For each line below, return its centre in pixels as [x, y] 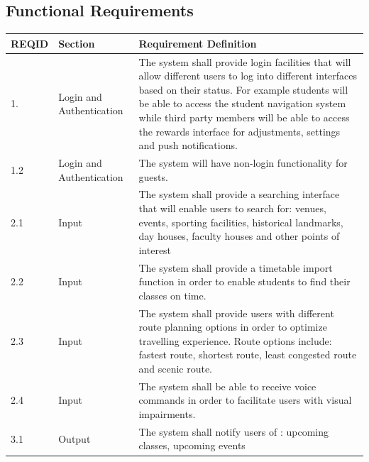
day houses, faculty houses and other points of [239, 236]
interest [155, 249]
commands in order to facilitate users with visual [245, 400]
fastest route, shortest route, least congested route [248, 354]
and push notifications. [188, 145]
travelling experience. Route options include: [235, 340]
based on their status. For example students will [243, 89]
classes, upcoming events [192, 445]
